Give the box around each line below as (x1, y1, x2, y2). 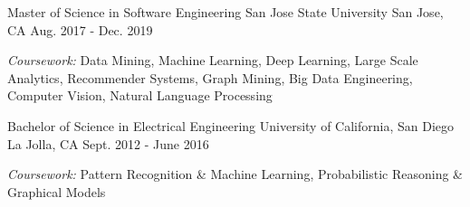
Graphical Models (7, 182, 106, 201)
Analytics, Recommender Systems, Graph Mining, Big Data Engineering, (7, 68, 413, 87)
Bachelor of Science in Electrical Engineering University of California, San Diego (7, 116, 455, 135)
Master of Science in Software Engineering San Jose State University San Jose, (7, 3, 444, 21)
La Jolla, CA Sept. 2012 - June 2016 (7, 134, 209, 153)
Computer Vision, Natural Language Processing (7, 86, 273, 105)
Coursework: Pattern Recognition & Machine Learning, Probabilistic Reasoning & (7, 165, 463, 183)
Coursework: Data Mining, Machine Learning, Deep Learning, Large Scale (7, 51, 418, 70)
